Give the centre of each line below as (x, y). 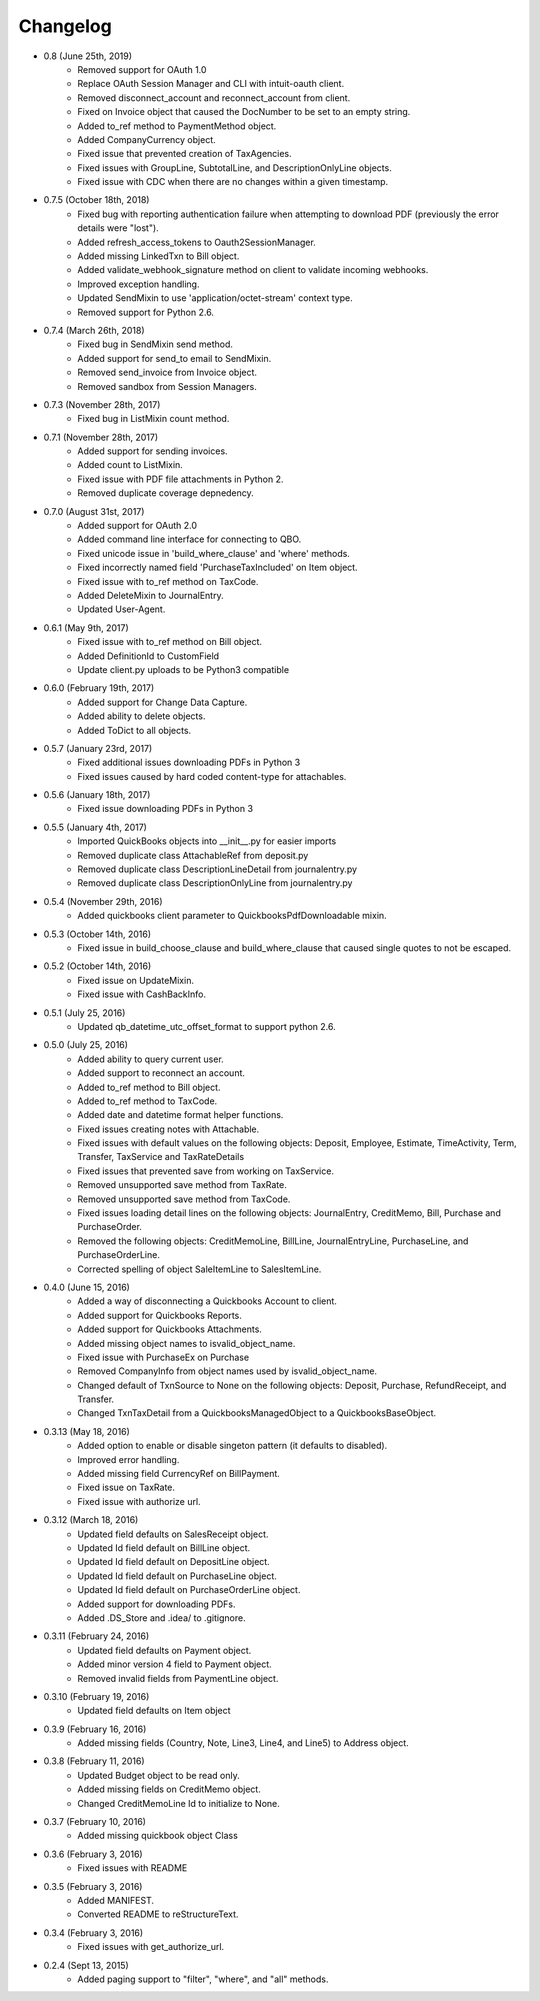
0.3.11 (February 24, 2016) (96, 1636)
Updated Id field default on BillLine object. (164, 1548)
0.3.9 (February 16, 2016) (95, 1729)
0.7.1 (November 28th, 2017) (101, 437)
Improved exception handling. (138, 284)
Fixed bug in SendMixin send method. (155, 344)
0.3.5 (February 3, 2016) (93, 1886)
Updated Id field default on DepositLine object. (173, 1562)
